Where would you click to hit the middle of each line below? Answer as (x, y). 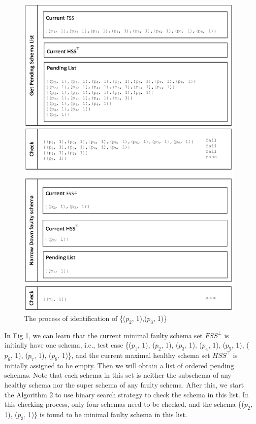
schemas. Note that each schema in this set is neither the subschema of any (118, 375)
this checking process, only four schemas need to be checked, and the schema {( (124, 404)
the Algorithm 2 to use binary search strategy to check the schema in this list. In (127, 394)
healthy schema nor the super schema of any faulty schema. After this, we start (124, 384)
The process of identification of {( (75, 318)
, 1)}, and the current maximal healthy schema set (134, 355)
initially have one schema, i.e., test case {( (68, 345)
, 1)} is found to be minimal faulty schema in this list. (105, 414)
